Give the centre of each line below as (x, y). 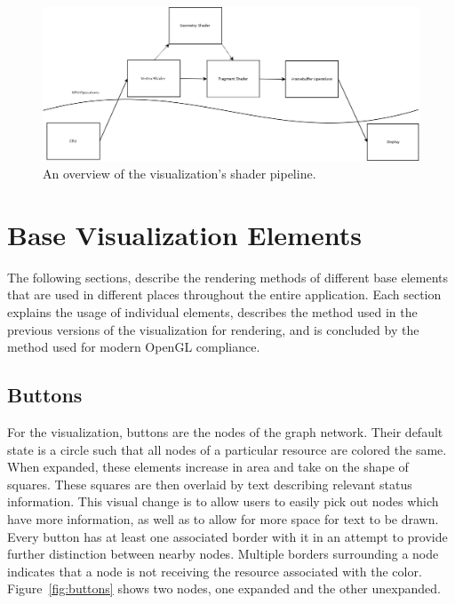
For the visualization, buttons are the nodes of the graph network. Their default (225, 431)
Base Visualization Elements (184, 234)
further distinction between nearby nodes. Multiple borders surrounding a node (223, 554)
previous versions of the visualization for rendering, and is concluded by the (213, 329)
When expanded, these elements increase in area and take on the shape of (208, 467)
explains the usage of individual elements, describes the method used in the (212, 311)
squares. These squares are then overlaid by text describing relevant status (210, 484)
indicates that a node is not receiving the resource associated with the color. (215, 571)
